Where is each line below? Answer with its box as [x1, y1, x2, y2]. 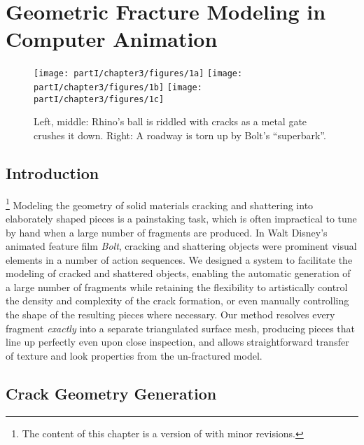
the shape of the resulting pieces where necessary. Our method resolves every [6, 307, 335, 322]
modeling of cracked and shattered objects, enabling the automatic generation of [6, 266, 351, 281]
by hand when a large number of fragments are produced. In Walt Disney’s [6, 225, 328, 239]
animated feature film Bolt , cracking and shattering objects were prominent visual [6, 239, 357, 253]
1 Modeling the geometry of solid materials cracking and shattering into [6, 195, 314, 212]
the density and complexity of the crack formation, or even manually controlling [6, 293, 349, 308]
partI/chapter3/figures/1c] [34, 94, 164, 104]
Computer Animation [6, 24, 218, 53]
